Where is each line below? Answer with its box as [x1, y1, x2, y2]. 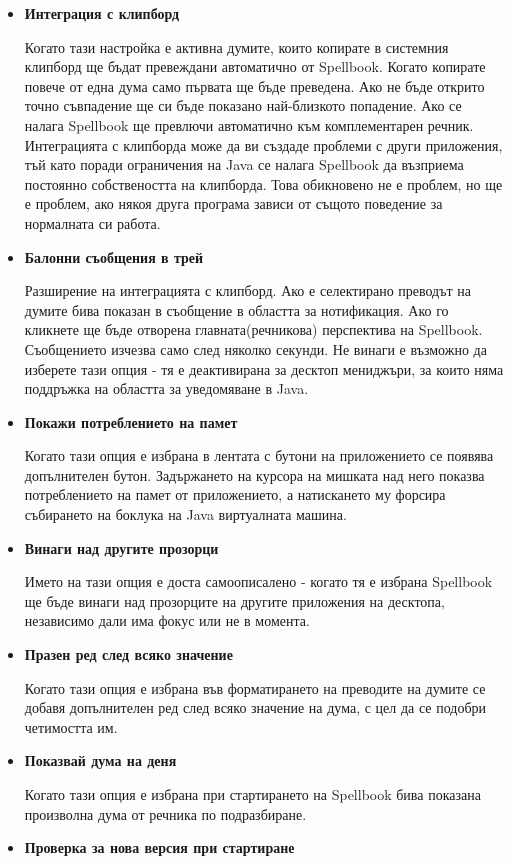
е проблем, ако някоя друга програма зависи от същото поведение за [24, 193, 443, 214]
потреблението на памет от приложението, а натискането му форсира [24, 484, 446, 505]
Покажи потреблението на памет [24, 411, 238, 432]
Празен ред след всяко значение [24, 644, 233, 665]
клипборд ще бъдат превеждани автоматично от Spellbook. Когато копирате [24, 56, 486, 77]
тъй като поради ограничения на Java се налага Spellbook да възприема [24, 154, 464, 175]
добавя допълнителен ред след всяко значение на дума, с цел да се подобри [24, 697, 487, 718]
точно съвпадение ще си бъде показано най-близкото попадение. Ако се [24, 95, 462, 116]
